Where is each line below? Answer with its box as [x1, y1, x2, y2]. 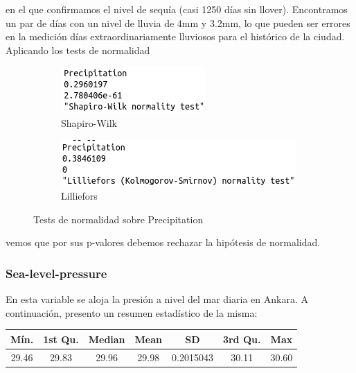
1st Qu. [43, 331, 79, 346]
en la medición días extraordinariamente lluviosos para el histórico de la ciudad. [6, 29, 345, 44]
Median [88, 331, 125, 346]
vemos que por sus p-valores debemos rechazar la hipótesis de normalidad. [6, 235, 321, 250]
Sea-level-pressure [6, 264, 107, 281]
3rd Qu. [222, 331, 261, 346]
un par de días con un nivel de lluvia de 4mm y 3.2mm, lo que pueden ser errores [6, 15, 350, 30]
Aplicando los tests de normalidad [6, 42, 150, 57]
